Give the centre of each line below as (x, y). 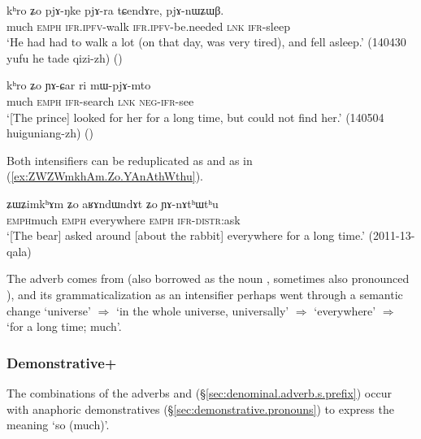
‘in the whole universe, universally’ (203, 310)
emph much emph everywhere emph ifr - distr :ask (124, 219)
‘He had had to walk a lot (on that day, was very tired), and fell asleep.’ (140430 (206, 42)
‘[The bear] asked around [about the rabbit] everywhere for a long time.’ (186, 235)
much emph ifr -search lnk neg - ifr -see (100, 100)
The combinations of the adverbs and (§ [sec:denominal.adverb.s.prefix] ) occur (199, 392)
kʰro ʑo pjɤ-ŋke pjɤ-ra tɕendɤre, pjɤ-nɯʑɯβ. (115, 10)
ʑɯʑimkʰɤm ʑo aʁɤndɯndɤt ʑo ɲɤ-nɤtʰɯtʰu (113, 203)
